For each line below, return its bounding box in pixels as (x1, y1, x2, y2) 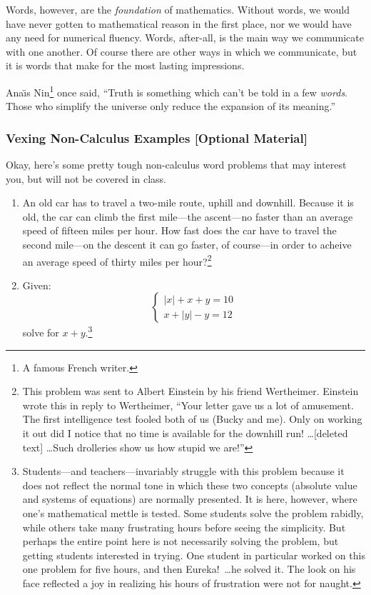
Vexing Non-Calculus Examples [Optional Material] (6, 129, 308, 146)
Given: (22, 277, 51, 292)
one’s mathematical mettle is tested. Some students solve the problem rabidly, (22, 506, 364, 521)
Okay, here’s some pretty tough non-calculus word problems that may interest (6, 157, 347, 172)
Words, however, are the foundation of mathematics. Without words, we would (6, 2, 350, 16)
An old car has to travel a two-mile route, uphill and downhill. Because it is (22, 195, 354, 210)
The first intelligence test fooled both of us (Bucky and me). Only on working (22, 411, 362, 426)
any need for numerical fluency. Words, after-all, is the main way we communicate (6, 30, 364, 45)
